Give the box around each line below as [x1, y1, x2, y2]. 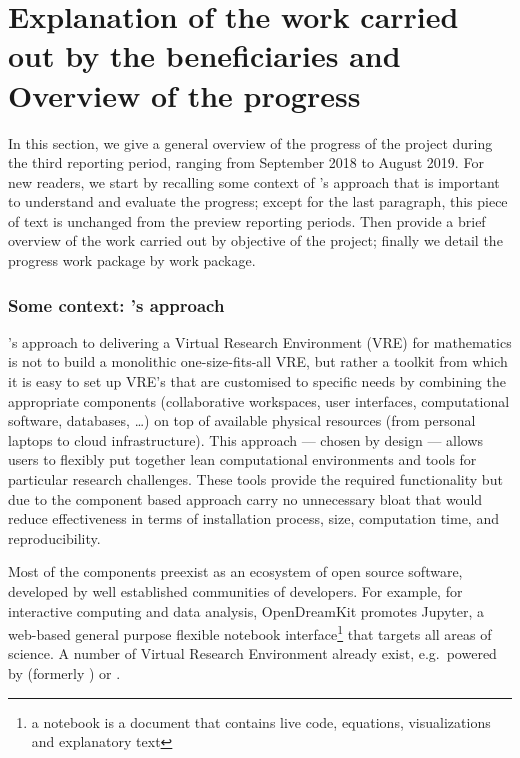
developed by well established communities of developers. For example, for [8, 581, 463, 601]
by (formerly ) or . [8, 663, 121, 684]
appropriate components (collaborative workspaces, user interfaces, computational [8, 390, 510, 411]
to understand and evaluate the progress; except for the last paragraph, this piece [8, 191, 508, 212]
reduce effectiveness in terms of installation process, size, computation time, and [8, 508, 499, 529]
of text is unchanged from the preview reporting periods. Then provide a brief [8, 210, 486, 231]
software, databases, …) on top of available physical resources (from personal [8, 410, 476, 431]
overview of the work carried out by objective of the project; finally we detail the [8, 230, 503, 251]
